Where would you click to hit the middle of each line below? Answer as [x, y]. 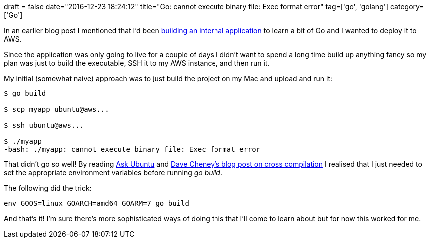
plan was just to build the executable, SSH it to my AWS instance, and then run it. [137, 63]
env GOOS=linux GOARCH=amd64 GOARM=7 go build [97, 203]
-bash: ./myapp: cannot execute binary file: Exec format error [132, 149]
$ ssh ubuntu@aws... [44, 125]
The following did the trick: [48, 188]
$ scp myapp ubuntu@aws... [57, 109]
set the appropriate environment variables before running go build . [113, 173]
